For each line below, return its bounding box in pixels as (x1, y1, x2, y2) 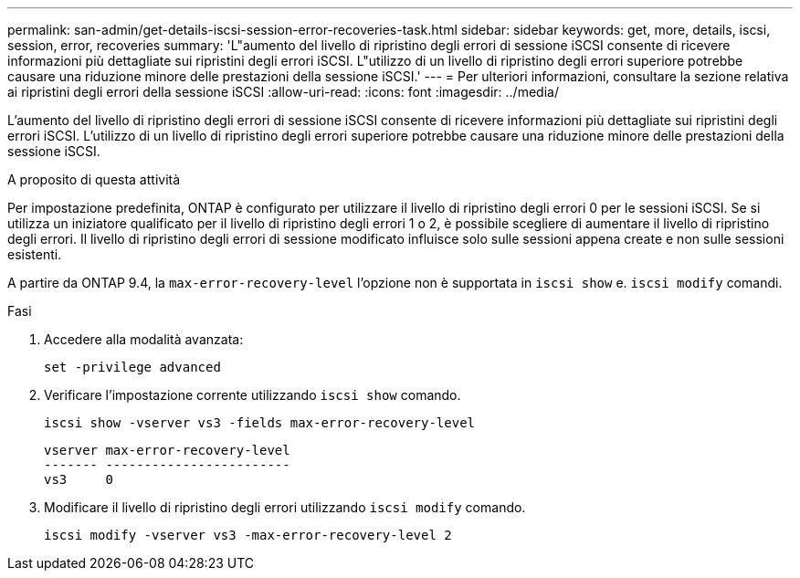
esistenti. (7, 247, 62, 262)
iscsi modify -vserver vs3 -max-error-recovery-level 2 (44, 528, 452, 542)
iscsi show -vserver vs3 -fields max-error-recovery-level (44, 415, 476, 430)
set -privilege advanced (44, 360, 221, 374)
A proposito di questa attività (7, 172, 181, 187)
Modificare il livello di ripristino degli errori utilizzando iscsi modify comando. (44, 499, 526, 515)
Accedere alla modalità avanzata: (44, 331, 244, 347)
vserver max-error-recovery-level (44, 443, 290, 457)
